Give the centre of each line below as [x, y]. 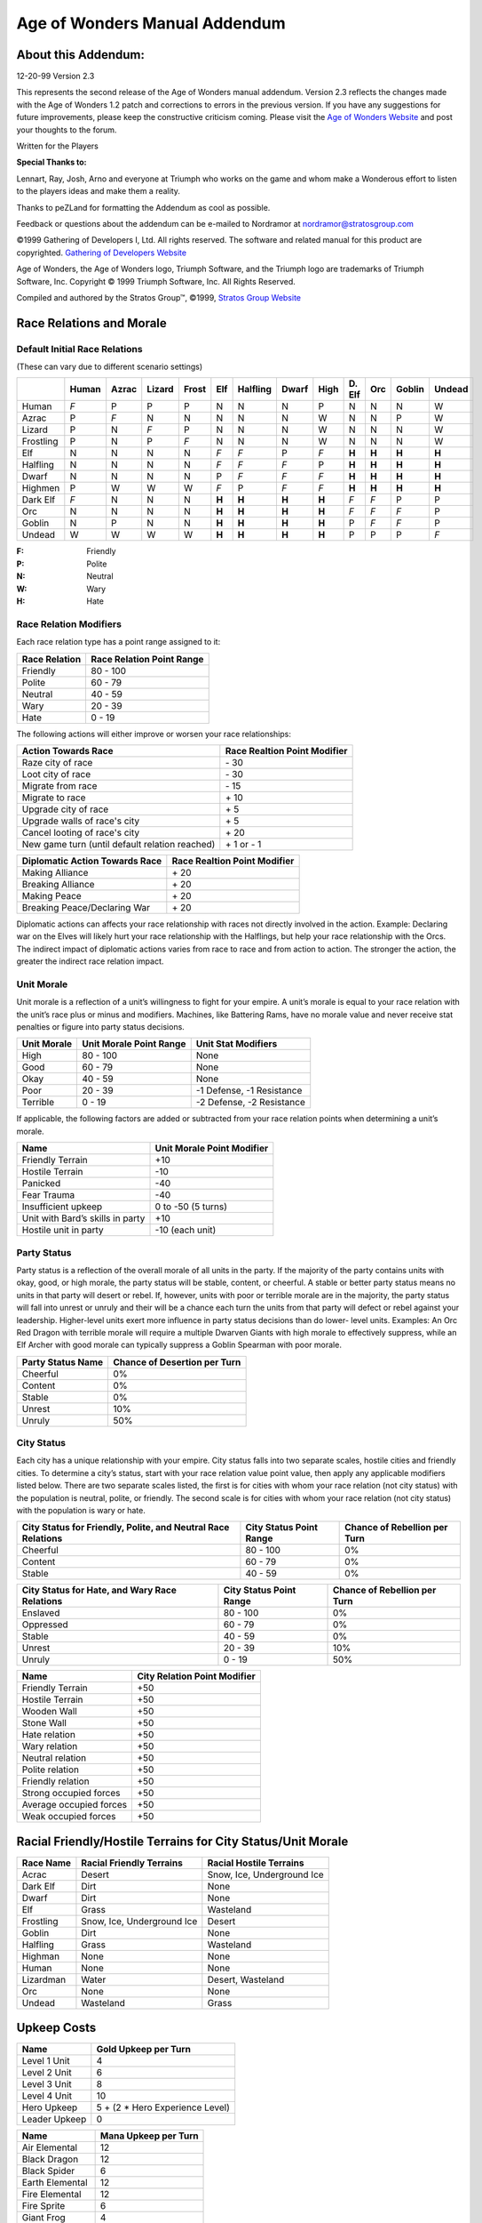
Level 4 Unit [47, 2096]
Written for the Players [58, 146]
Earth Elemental [55, 2183]
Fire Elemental [51, 2195]
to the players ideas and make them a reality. [99, 191]
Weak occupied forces [69, 1817]
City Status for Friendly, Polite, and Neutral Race [126, 1528]
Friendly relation [55, 1781]
